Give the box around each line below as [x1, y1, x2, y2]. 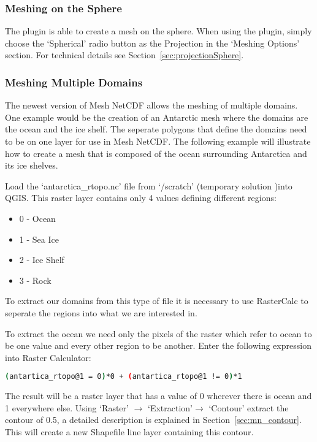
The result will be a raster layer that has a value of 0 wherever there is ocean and [5, 389, 312, 402]
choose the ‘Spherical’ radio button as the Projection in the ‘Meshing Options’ [5, 36, 300, 49]
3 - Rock [19, 273, 52, 286]
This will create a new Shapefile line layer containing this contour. [5, 425, 254, 438]
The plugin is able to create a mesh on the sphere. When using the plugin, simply [5, 25, 312, 37]
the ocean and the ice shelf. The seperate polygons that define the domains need [5, 123, 307, 135]
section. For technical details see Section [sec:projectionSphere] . [5, 48, 244, 61]
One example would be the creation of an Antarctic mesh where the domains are [5, 110, 308, 123]
